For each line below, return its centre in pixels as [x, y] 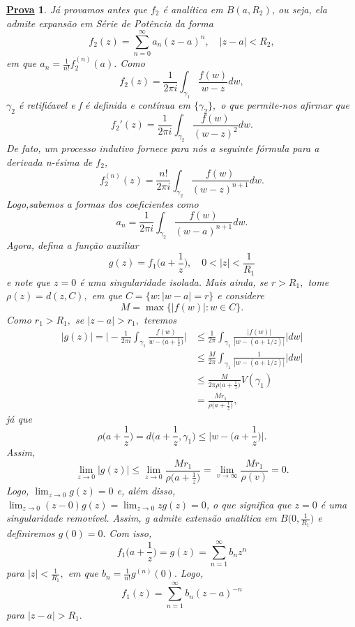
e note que [28, 281]
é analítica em [193, 9]
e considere [241, 295]
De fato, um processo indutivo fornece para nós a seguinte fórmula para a [163, 148]
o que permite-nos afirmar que [285, 105]
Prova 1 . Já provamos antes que [77, 9]
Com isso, [130, 533]
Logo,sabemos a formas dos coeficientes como [103, 203]
